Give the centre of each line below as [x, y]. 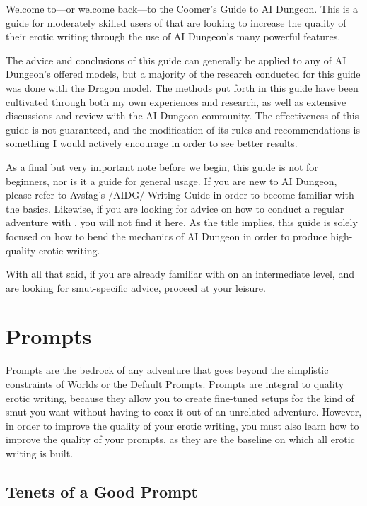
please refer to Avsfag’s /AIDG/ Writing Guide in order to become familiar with [180, 195]
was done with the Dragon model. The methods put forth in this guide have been [182, 87]
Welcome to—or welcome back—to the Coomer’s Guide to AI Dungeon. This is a [182, 8]
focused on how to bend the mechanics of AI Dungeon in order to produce [167, 236]
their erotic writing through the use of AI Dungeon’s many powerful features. [173, 36]
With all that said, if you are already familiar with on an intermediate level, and [180, 274]
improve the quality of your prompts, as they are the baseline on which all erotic [180, 439]
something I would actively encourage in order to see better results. [152, 143]
